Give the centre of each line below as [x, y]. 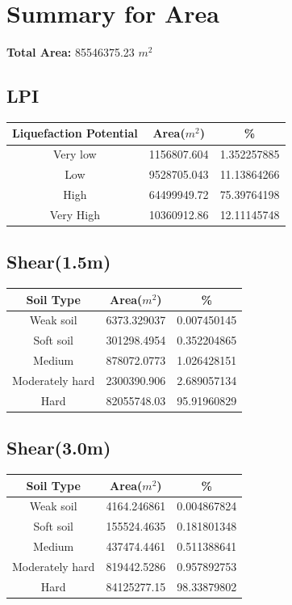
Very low [75, 154]
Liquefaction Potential [75, 133]
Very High [75, 214]
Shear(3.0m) [59, 448]
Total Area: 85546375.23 [71, 52]
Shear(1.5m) [59, 262]
